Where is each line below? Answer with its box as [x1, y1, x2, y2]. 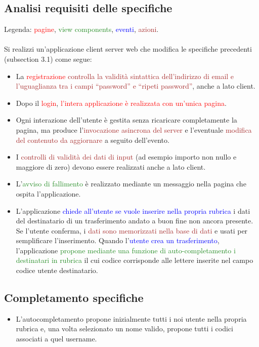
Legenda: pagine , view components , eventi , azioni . [4, 24, 159, 34]
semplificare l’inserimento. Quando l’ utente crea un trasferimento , [16, 235, 220, 246]
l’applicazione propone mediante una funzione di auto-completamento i [16, 245, 236, 255]
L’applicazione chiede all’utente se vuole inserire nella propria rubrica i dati [16, 205, 250, 216]
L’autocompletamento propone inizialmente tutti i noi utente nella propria [16, 313, 247, 324]
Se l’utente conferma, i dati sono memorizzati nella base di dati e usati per [16, 225, 248, 236]
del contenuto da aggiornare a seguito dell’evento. [16, 134, 169, 145]
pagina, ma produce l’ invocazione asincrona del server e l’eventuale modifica [16, 124, 252, 135]
